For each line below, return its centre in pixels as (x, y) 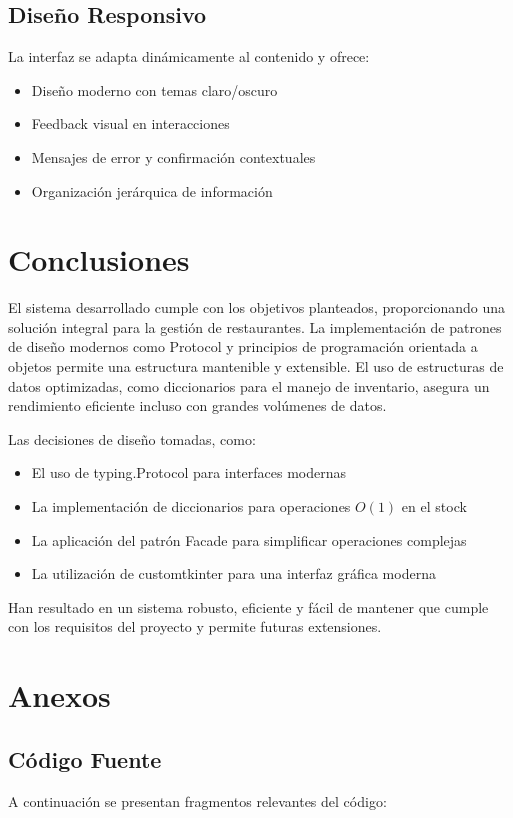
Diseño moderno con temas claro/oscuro (154, 89)
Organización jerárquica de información (152, 190)
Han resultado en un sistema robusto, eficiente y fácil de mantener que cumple (248, 606)
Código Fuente (85, 758)
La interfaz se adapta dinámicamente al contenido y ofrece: (189, 56)
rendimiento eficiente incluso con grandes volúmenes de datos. (197, 405)
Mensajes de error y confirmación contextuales (173, 156)
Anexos (59, 695)
